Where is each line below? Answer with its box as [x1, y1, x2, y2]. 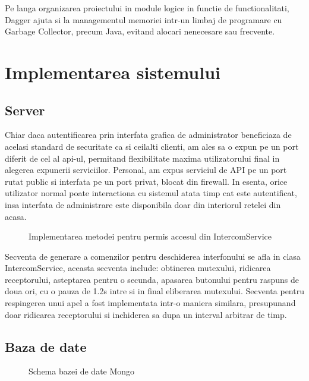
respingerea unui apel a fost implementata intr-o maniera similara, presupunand [5, 297, 296, 309]
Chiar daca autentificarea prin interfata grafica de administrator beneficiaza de [5, 128, 292, 141]
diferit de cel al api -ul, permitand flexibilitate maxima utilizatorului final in [5, 152, 280, 164]
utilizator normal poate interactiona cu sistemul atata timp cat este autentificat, [5, 187, 297, 199]
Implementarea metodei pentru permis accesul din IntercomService [29, 230, 272, 243]
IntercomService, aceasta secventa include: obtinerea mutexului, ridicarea [5, 262, 271, 274]
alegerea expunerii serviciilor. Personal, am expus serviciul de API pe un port [5, 163, 287, 176]
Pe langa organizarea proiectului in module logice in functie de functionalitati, [5, 2, 289, 14]
